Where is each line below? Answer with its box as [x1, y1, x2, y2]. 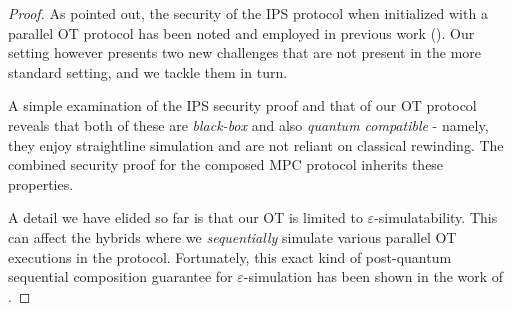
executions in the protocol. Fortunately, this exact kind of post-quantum [8, 246, 452, 267]
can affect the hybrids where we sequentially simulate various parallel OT [8, 226, 457, 247]
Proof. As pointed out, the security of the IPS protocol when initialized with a [8, 3, 488, 23]
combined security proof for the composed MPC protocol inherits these [8, 154, 444, 175]
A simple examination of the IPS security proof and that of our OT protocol [8, 95, 477, 116]
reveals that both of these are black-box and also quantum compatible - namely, [8, 114, 489, 135]
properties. [8, 173, 74, 194]
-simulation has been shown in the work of [243, 266, 504, 287]
